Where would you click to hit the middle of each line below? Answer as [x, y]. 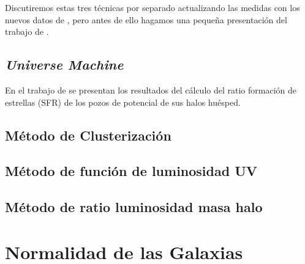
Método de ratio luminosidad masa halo [134, 207]
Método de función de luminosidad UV [131, 171]
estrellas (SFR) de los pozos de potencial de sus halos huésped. [123, 102]
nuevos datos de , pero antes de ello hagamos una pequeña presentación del [146, 19]
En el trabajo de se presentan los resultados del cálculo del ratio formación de [151, 90]
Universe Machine [64, 64]
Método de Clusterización [88, 135]
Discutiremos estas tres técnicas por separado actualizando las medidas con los [152, 7]
